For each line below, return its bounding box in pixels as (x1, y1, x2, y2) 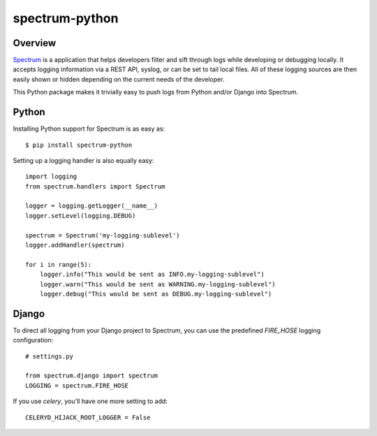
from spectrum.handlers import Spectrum (25, 182, 165, 190)
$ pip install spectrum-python (25, 140, 133, 149)
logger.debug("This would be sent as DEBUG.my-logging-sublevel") (39, 290, 272, 298)
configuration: (13, 336, 54, 344)
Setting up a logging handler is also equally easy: (13, 156, 154, 164)
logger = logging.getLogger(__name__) (25, 202, 158, 210)
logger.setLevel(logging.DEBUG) (25, 212, 136, 219)
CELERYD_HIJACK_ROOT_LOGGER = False (25, 413, 151, 421)
